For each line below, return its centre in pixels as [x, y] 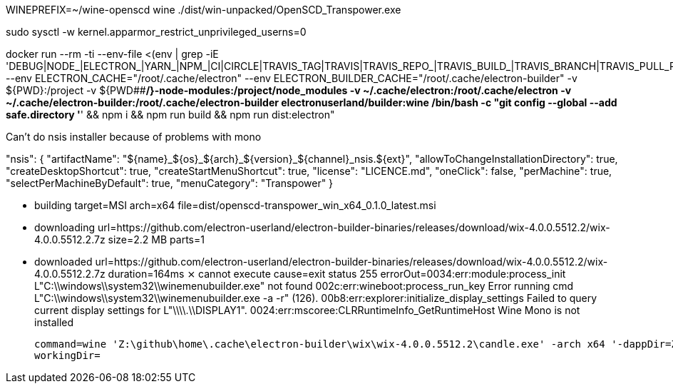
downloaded [63, 262]
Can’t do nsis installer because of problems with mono [134, 137]
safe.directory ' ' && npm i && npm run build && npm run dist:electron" [170, 115]
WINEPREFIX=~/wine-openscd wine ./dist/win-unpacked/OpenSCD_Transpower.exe [204, 10]
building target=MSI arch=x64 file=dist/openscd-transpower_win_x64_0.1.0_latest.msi [235, 205]
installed [54, 322]
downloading [65, 227]
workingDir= [67, 355]
